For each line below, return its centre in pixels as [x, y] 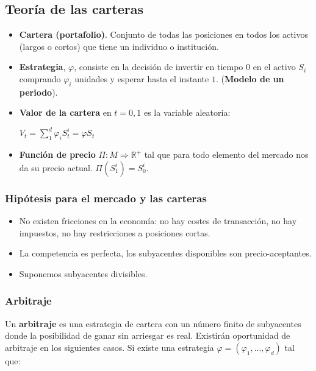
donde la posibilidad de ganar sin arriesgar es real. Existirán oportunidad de [148, 335]
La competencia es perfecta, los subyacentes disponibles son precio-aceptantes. [165, 253]
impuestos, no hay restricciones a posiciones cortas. [115, 232]
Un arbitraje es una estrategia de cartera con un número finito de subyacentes [153, 323]
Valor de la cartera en [65, 112]
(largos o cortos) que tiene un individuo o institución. [119, 46]
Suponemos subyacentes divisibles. [83, 273]
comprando [40, 78]
